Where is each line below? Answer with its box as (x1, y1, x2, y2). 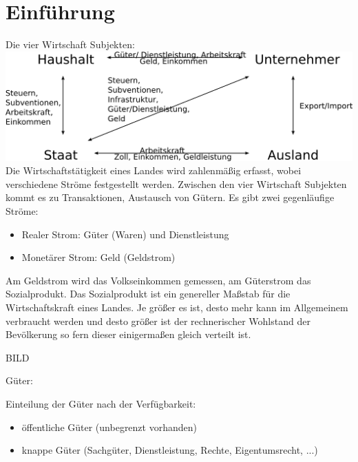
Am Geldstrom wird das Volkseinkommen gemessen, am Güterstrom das (6, 273, 311, 287)
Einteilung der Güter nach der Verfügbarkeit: (6, 397, 196, 410)
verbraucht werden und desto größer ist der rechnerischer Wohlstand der (6, 313, 310, 328)
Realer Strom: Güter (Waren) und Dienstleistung (21, 227, 229, 241)
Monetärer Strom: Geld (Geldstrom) (21, 250, 176, 264)
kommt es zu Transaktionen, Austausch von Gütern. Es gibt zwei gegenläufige (6, 190, 335, 204)
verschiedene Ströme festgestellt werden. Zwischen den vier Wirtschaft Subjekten (6, 176, 347, 191)
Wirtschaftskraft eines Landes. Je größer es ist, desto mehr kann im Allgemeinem (6, 300, 348, 315)
